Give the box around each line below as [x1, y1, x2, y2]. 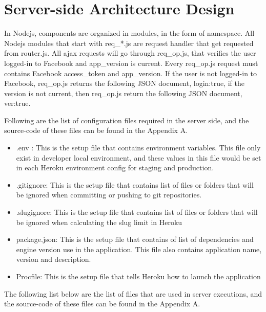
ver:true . [4, 98, 31, 108]
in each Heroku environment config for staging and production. [16, 162, 214, 173]
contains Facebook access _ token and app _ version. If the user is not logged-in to [4, 68, 257, 78]
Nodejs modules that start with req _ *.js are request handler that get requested [4, 37, 254, 48]
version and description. [16, 254, 91, 264]
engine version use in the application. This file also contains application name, [16, 243, 262, 254]
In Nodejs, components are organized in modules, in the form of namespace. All [4, 28, 255, 38]
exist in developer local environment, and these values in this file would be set [16, 152, 261, 163]
